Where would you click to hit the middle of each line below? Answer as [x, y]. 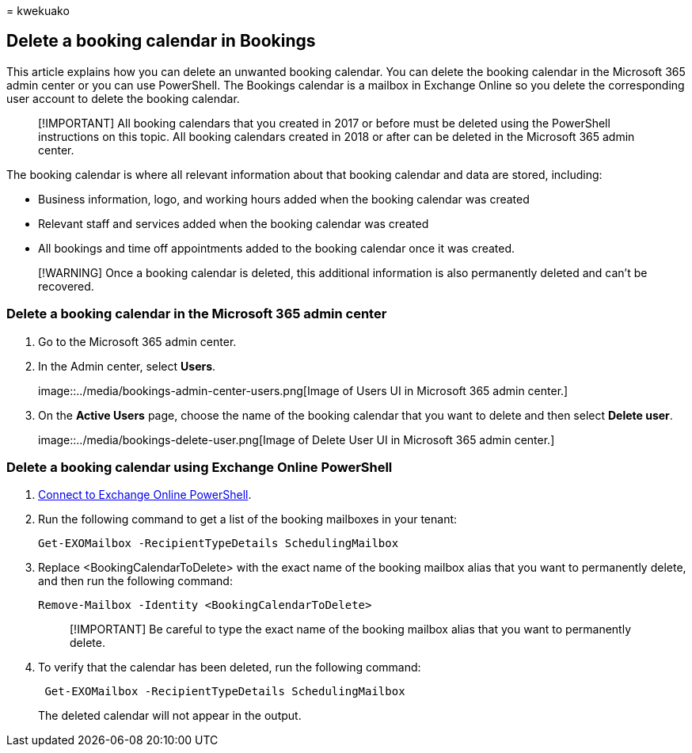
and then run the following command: [135, 581]
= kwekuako [38, 11]
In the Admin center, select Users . [127, 366]
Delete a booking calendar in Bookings [161, 41]
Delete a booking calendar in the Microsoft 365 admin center [197, 314]
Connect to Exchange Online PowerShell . [145, 495]
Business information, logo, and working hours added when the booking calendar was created [284, 199]
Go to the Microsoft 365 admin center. [137, 341]
